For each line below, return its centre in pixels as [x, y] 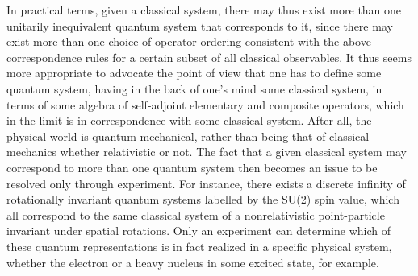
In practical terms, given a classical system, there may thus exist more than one [204, 10]
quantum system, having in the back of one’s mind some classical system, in [194, 88]
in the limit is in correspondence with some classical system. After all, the [189, 120]
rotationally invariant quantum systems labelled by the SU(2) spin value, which [203, 199]
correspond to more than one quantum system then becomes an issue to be [192, 167]
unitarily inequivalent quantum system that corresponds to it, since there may [200, 25]
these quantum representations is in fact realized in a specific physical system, [199, 246]
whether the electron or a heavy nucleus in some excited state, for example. [193, 262]
